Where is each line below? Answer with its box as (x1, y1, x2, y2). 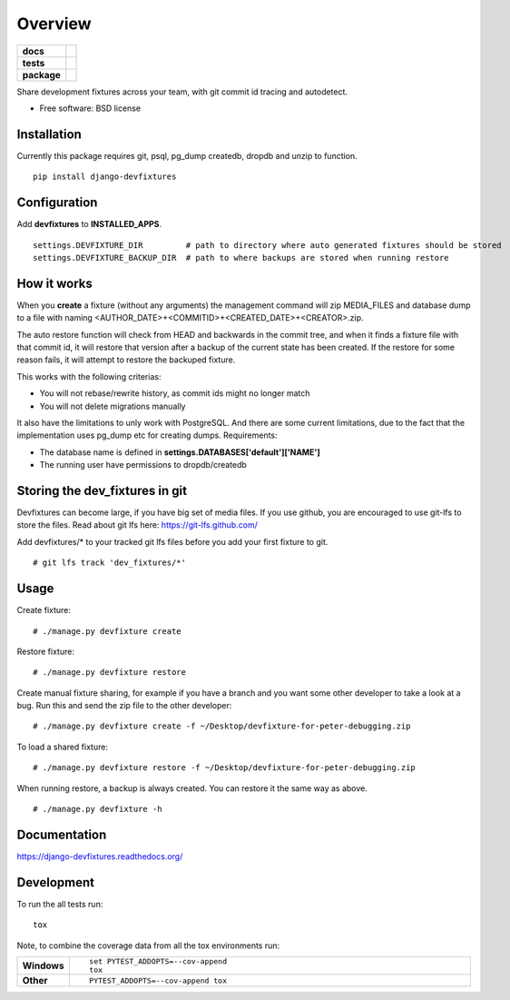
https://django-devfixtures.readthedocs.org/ (16, 850, 183, 862)
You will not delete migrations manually (39, 401, 186, 411)
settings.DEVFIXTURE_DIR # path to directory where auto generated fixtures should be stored (33, 240, 503, 250)
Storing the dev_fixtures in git (16, 482, 188, 499)
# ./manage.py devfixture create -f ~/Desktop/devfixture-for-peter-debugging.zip (33, 721, 411, 731)
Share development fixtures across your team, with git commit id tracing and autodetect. (16, 86, 348, 97)
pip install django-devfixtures (33, 172, 177, 182)
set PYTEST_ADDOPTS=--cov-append (89, 956, 227, 966)
